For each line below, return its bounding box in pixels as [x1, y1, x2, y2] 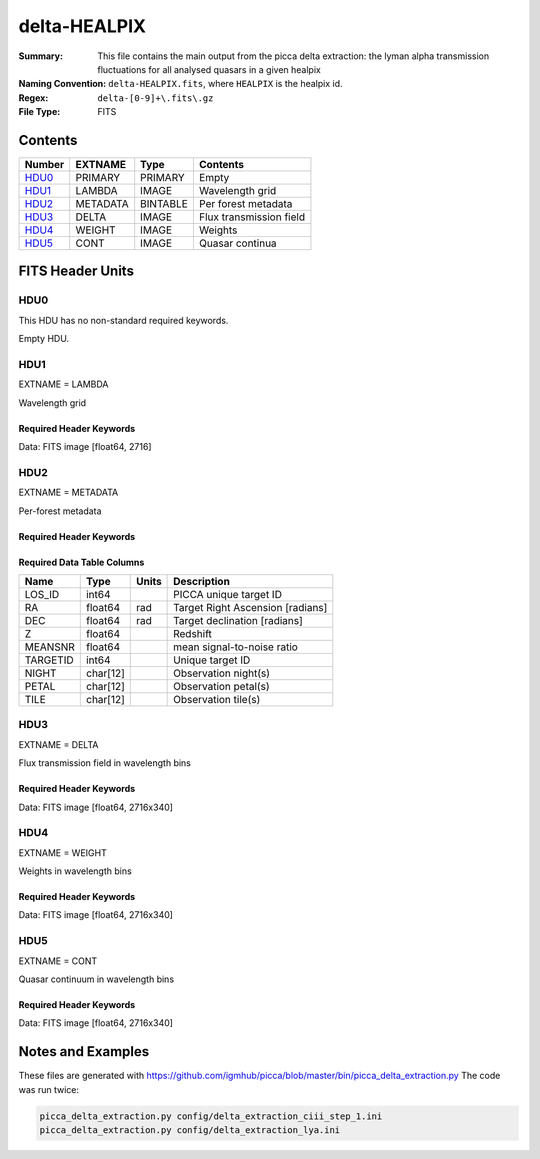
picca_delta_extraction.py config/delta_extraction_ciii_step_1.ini [39, 1110, 383, 1122]
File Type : [18, 106, 61, 118]
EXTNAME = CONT [18, 955, 98, 967]
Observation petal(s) [173, 680, 270, 694]
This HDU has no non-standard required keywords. [18, 314, 229, 326]
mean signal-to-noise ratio [173, 640, 299, 654]
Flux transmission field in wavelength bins [18, 757, 192, 769]
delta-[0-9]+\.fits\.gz [97, 92, 214, 104]
